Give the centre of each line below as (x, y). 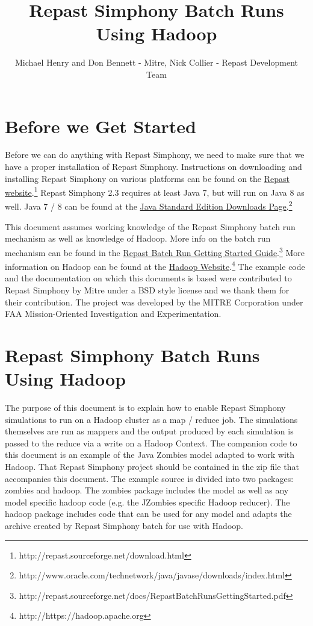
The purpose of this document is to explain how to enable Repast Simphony (145, 408)
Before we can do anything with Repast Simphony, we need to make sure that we (155, 155)
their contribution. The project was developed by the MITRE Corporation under (154, 302)
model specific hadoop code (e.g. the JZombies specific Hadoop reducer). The (147, 502)
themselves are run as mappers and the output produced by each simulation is (149, 431)
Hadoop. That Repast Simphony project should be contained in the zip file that (152, 467)
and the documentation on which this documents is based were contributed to (148, 278)
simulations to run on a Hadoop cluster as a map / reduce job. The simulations (151, 419)
